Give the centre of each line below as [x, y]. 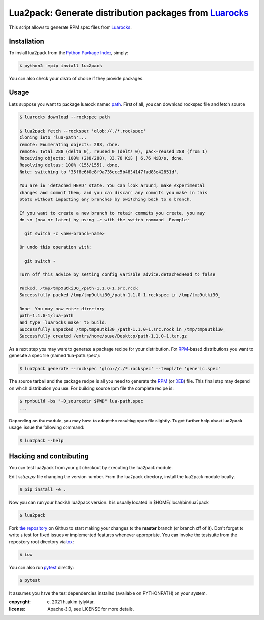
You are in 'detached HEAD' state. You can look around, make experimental [112, 186]
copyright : [20, 602]
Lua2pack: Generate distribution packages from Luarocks [129, 13]
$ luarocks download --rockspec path [65, 117]
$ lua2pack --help [41, 441]
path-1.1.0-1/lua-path [46, 316]
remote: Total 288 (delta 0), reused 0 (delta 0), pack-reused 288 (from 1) [113, 151]
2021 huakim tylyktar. [74, 602]
